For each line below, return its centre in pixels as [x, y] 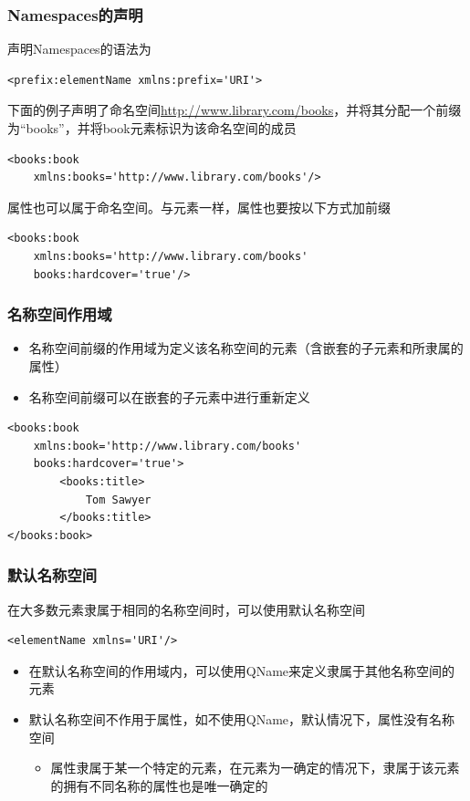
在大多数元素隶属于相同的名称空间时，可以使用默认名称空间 [186, 609]
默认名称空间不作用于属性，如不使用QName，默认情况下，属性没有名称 [242, 718]
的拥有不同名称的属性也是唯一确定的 [159, 785]
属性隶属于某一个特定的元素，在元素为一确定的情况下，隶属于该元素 [255, 768]
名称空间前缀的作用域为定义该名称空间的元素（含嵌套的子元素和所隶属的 [246, 348]
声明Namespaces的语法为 [79, 49]
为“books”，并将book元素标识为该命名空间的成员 [152, 128]
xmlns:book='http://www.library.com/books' [167, 446]
